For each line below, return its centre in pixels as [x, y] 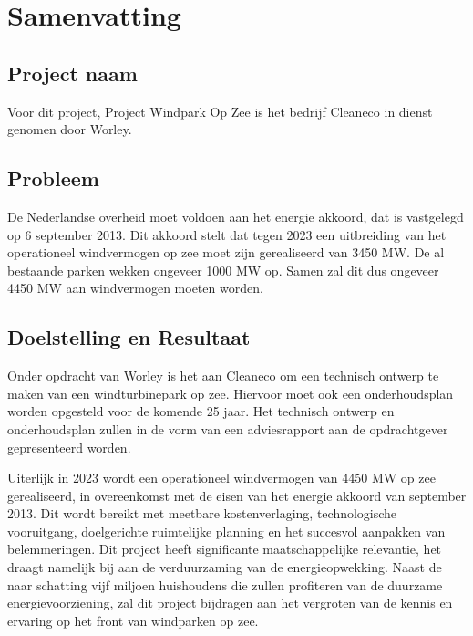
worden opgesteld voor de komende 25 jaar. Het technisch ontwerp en [201, 411]
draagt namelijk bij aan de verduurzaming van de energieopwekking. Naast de [225, 567]
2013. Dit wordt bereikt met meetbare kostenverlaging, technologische [202, 513]
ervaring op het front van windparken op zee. [133, 620]
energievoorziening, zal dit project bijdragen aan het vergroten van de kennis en [230, 603]
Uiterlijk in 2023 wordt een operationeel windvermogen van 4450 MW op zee [221, 478]
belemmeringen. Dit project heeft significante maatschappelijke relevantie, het [225, 549]
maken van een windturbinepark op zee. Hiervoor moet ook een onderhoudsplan [231, 393]
